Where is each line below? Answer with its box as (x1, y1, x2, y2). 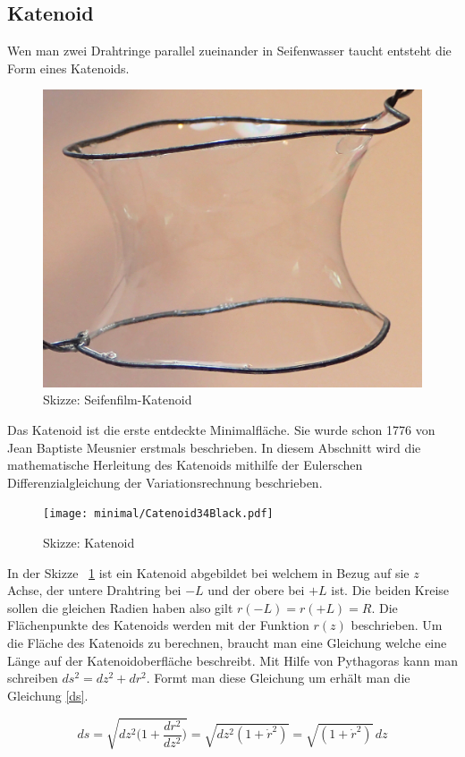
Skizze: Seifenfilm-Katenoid (43, 390, 192, 409)
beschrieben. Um (351, 616, 443, 634)
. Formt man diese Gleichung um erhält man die (146, 668, 410, 687)
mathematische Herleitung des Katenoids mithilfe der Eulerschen (7, 455, 363, 474)
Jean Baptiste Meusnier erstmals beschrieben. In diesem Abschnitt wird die (7, 438, 421, 456)
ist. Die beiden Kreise (331, 581, 450, 600)
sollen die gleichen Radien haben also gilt (7, 598, 233, 617)
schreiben (7, 668, 58, 687)
